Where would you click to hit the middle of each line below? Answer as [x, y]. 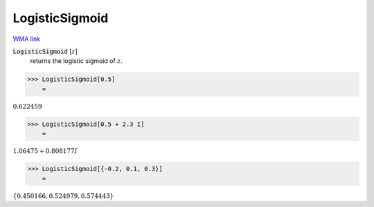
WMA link [27, 39]
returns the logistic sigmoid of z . [76, 61]
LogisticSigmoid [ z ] [45, 51]
